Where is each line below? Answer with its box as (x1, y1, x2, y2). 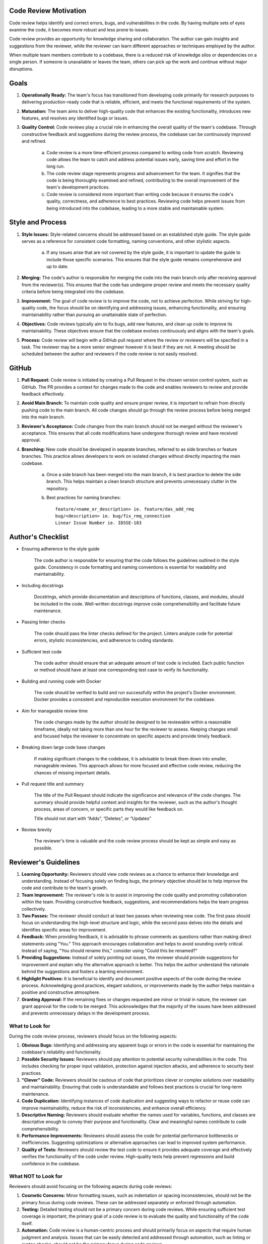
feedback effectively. (21, 391, 65, 397)
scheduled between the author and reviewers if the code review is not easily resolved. (21, 351, 198, 357)
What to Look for (9, 1023, 51, 1030)
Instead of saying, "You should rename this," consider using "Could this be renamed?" (21, 947, 198, 953)
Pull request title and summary (21, 781, 84, 787)
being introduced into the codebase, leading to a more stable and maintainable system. (46, 205, 225, 211)
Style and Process (9, 218, 67, 226)
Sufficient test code (21, 648, 62, 654)
